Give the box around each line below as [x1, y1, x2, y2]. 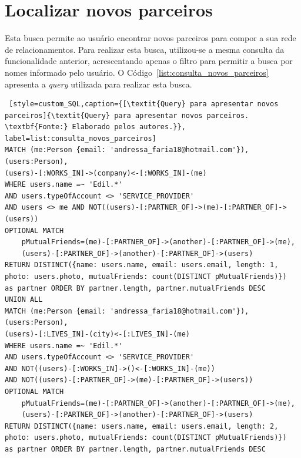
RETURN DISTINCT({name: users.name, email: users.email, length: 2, [5, 422, 279, 430]
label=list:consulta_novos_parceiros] [5, 134, 156, 143]
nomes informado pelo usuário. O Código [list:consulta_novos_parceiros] [5, 66, 269, 78]
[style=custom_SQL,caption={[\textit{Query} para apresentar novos [9, 100, 279, 109]
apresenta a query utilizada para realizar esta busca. [5, 78, 192, 90]
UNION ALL [5, 295, 43, 304]
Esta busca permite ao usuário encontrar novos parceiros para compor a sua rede [5, 32, 296, 44]
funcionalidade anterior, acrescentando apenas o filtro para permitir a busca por [5, 55, 293, 67]
